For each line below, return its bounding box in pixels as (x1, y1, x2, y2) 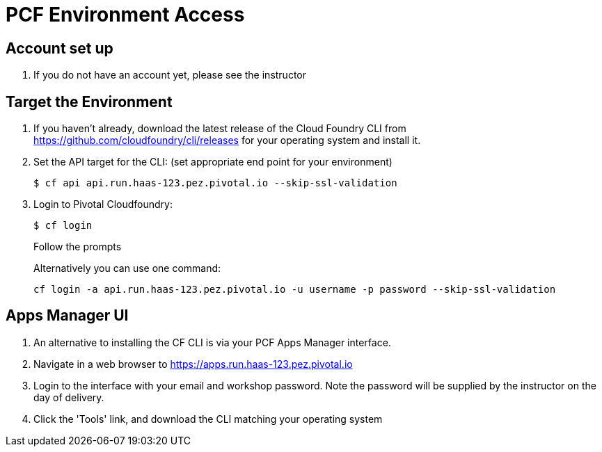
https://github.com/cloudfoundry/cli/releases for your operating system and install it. (33, 134, 421, 147)
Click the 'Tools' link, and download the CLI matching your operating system (33, 412, 383, 425)
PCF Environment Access (6, 3, 245, 26)
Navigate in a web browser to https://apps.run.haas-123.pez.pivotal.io (33, 357, 353, 370)
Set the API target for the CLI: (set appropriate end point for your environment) (33, 156, 393, 168)
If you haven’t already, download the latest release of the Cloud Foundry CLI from (33, 122, 406, 135)
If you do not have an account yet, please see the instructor (33, 69, 307, 81)
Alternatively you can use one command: (33, 262, 221, 275)
